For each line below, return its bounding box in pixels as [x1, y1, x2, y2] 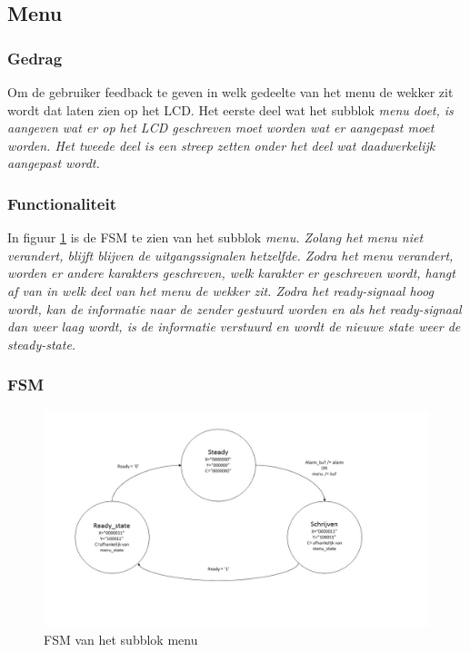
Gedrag [7, 46, 63, 69]
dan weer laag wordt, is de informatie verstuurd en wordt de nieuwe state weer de [7, 317, 461, 336]
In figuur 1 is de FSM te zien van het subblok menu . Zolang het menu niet [7, 228, 424, 247]
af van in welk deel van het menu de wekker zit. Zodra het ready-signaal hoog [7, 281, 434, 300]
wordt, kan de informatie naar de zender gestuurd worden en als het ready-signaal [7, 299, 462, 318]
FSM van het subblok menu [44, 629, 198, 648]
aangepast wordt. [7, 153, 100, 173]
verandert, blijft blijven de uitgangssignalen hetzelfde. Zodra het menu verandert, [7, 245, 454, 264]
